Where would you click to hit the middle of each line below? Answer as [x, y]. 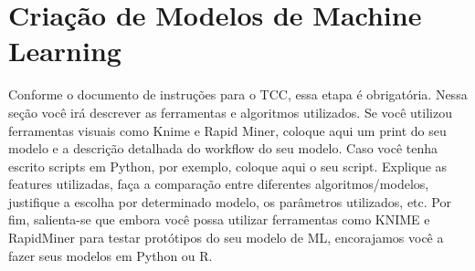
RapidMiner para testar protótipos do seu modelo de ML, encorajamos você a [226, 238]
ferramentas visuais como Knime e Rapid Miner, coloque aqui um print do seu [227, 130]
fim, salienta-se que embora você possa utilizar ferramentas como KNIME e [219, 219]
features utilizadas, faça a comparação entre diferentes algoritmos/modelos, [219, 184]
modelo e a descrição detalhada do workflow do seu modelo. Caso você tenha [223, 148]
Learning [65, 51]
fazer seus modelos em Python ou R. [111, 255]
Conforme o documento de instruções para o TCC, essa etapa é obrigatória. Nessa [238, 94]
